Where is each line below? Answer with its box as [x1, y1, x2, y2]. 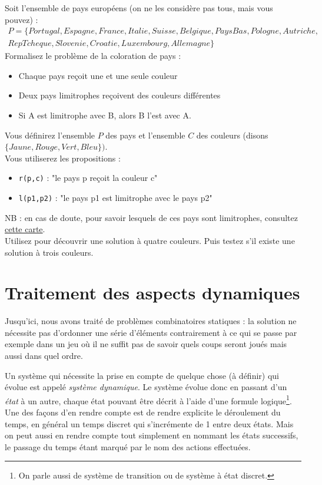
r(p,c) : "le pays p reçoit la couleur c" [18, 171, 158, 184]
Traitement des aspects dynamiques [5, 281, 300, 305]
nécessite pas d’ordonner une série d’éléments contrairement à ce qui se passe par [5, 326, 297, 338]
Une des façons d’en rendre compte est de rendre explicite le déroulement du [5, 406, 281, 418]
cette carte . [5, 223, 45, 235]
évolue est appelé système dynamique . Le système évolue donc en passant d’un [5, 381, 287, 393]
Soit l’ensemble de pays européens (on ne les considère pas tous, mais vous [5, 2, 273, 14]
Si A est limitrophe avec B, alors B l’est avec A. [18, 109, 191, 121]
